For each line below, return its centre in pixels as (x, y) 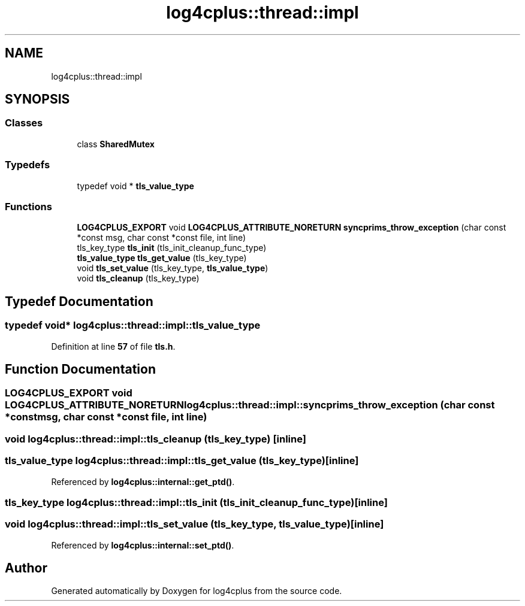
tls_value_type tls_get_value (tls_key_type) (162, 258)
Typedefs (28, 165)
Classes (24, 123)
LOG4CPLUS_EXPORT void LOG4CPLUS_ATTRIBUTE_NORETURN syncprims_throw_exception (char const (292, 228)
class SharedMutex (116, 144)
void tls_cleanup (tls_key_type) (138, 278)
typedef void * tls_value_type (135, 186)
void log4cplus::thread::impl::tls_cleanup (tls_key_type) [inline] (156, 439)
